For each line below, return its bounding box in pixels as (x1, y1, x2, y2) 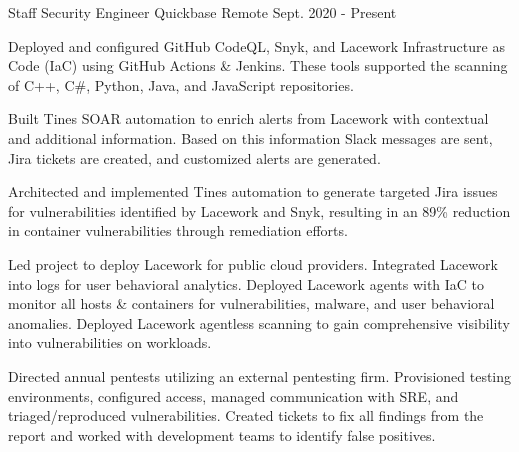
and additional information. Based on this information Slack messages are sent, (8, 127, 493, 148)
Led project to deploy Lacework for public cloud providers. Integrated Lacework (8, 253, 498, 274)
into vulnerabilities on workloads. (8, 332, 212, 353)
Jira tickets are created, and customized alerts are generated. (8, 147, 381, 168)
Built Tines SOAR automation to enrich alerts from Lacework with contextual (8, 108, 489, 129)
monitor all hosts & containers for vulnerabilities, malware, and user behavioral (8, 293, 495, 314)
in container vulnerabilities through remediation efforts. (8, 220, 348, 241)
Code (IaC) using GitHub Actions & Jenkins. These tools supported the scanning (8, 55, 508, 76)
